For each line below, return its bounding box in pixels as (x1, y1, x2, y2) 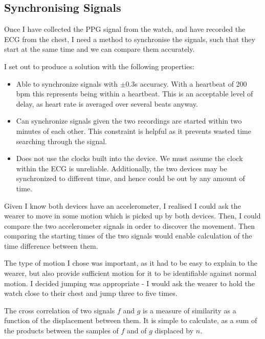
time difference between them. (4, 240, 98, 251)
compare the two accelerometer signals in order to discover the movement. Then (4, 220, 255, 231)
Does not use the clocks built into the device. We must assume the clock (16, 153, 243, 164)
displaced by (154, 325, 194, 336)
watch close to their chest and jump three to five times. (4, 288, 178, 298)
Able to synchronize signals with (16, 78, 118, 89)
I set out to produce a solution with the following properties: (4, 61, 194, 71)
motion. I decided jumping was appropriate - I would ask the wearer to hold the (4, 277, 255, 288)
